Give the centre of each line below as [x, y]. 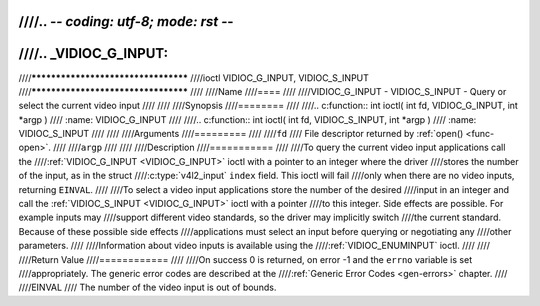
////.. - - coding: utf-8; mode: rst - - [126, 21]
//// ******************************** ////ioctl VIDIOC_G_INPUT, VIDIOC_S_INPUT [194, 77]
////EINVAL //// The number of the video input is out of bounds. [147, 287]
